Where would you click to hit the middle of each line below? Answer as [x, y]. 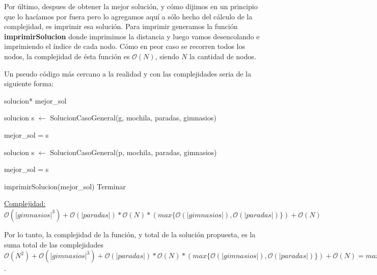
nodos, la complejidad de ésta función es [67, 56]
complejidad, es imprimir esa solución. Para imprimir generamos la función [121, 26]
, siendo [167, 56]
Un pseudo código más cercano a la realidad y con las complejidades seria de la [128, 73]
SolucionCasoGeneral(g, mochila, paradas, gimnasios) [133, 118]
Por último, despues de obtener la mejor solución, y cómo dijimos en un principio [131, 6]
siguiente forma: [29, 83]
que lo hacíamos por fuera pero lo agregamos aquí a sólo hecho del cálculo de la [128, 16]
